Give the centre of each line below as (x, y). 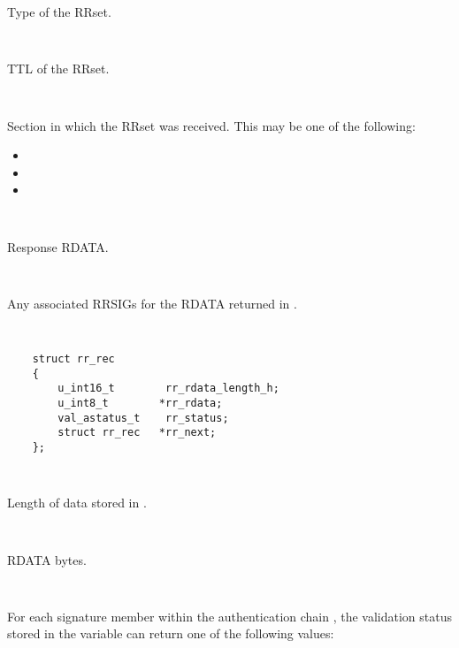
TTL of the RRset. (58, 69)
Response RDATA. (58, 246)
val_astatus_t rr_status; (143, 418)
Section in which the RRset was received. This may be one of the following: (211, 125)
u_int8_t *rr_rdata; (140, 403)
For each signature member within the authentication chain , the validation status (230, 616)
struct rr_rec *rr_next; (137, 433)
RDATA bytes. (47, 559)
